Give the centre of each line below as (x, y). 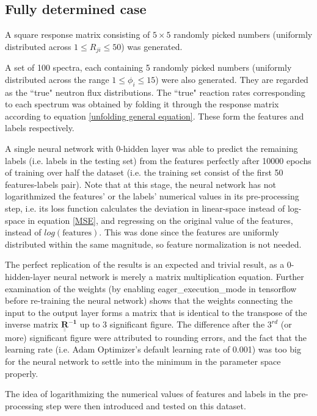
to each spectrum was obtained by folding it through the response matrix (142, 104)
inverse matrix (32, 324)
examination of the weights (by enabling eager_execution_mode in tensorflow (151, 288)
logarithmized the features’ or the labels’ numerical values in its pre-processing (152, 196)
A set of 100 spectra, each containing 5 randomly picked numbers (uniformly (148, 67)
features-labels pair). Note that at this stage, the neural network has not (140, 184)
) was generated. (152, 46)
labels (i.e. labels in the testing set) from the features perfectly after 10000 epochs (158, 160)
